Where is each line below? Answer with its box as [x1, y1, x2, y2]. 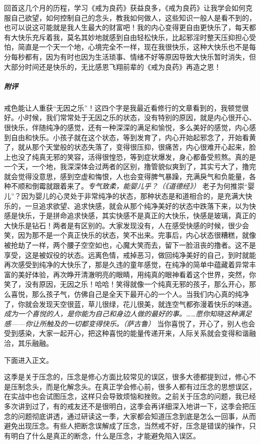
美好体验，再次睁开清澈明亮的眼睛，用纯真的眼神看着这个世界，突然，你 [17, 269, 256, 279]
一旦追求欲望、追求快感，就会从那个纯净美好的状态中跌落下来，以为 [24, 200, 249, 211]
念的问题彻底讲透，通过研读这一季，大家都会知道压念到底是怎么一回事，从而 [4, 410, 256, 421]
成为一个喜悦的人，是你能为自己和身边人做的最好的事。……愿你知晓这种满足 [4, 308, 252, 319]
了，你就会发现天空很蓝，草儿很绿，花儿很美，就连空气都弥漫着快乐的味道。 [4, 298, 256, 309]
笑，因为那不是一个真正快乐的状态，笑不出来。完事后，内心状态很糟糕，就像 [4, 230, 256, 240]
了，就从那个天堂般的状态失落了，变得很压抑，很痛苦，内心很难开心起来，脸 [4, 142, 256, 152]
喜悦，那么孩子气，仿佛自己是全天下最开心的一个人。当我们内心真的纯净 [10, 289, 249, 299]
